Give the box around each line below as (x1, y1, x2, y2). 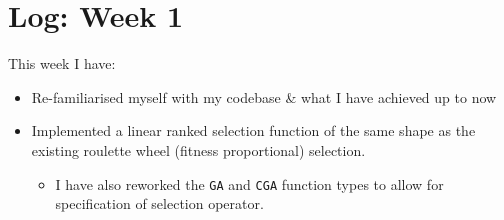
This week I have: (8, 53, 116, 74)
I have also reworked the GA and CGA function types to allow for (55, 173, 444, 194)
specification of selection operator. (55, 193, 264, 214)
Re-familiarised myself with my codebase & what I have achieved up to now (31, 86, 497, 107)
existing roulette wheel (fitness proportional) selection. (31, 139, 366, 160)
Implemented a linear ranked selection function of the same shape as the (31, 120, 476, 141)
